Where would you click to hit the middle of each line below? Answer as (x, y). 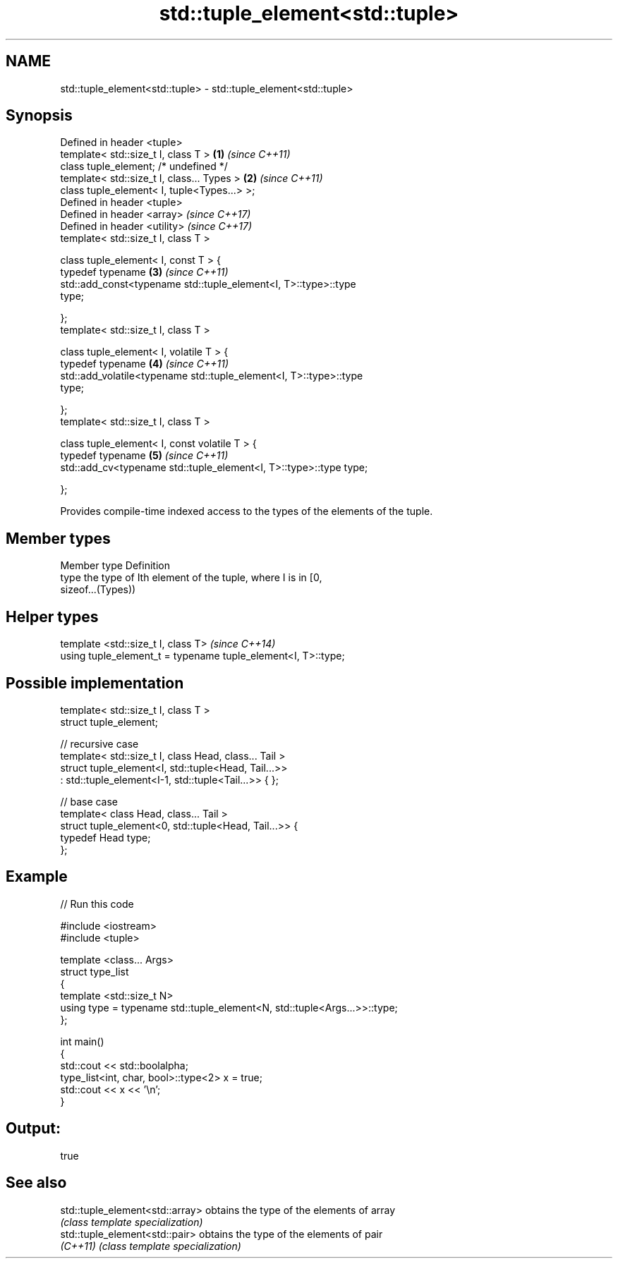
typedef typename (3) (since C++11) (144, 272)
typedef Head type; (105, 837)
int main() (82, 1041)
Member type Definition (115, 566)
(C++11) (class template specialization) (151, 1246)
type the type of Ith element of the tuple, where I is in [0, (191, 578)
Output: (33, 1129)
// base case (89, 801)
